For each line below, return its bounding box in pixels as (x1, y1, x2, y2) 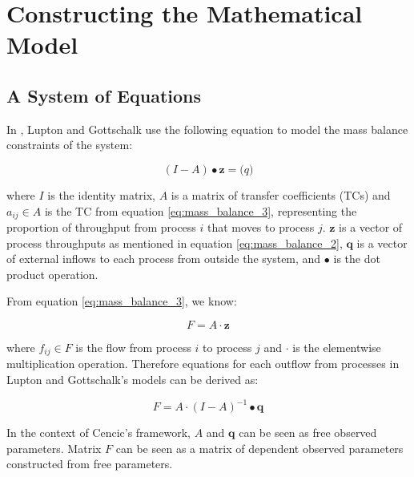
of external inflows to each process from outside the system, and (6, 250, 321, 267)
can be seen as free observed (239, 424, 377, 441)
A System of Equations (6, 83, 201, 107)
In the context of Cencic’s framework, (6, 424, 191, 441)
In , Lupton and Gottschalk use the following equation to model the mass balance (6, 120, 408, 137)
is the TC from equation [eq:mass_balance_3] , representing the (44, 202, 357, 219)
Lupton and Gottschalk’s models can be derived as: (6, 371, 259, 388)
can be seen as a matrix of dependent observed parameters (115, 439, 404, 456)
